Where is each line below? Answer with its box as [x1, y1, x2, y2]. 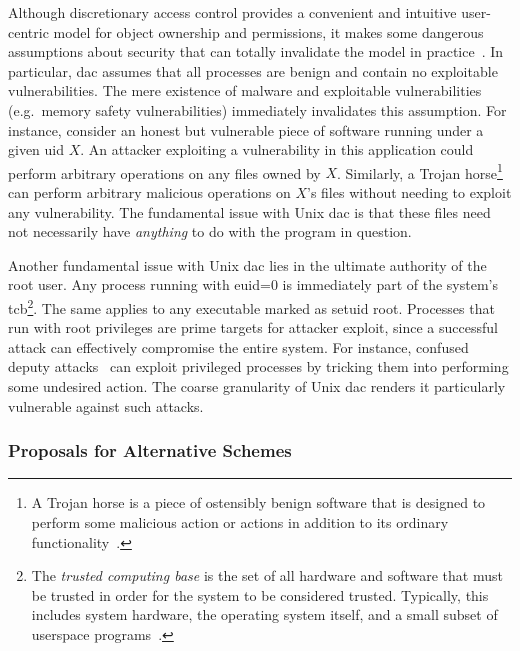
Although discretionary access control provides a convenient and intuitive [8, 2, 457, 22]
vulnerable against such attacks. [8, 395, 204, 416]
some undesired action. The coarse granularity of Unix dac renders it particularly [8, 376, 506, 396]
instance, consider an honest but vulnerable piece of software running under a [8, 119, 484, 140]
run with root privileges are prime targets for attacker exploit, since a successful [8, 317, 498, 338]
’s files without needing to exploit [307, 182, 512, 202]
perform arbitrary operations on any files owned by [8, 162, 321, 183]
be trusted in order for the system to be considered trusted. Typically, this [31, 584, 489, 605]
